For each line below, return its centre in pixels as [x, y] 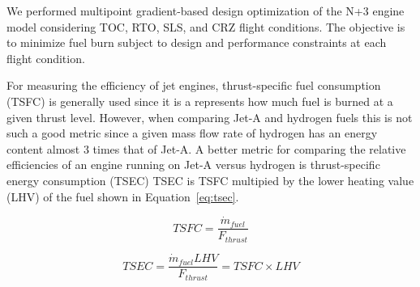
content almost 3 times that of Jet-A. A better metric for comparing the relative [206, 148]
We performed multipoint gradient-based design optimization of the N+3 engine [206, 11]
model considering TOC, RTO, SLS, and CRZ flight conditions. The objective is [206, 26]
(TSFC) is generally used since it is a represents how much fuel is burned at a [200, 101]
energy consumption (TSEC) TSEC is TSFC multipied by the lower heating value [210, 180]
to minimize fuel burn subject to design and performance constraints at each [197, 42]
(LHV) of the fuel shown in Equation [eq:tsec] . [123, 196]
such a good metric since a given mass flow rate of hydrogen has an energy [192, 133]
